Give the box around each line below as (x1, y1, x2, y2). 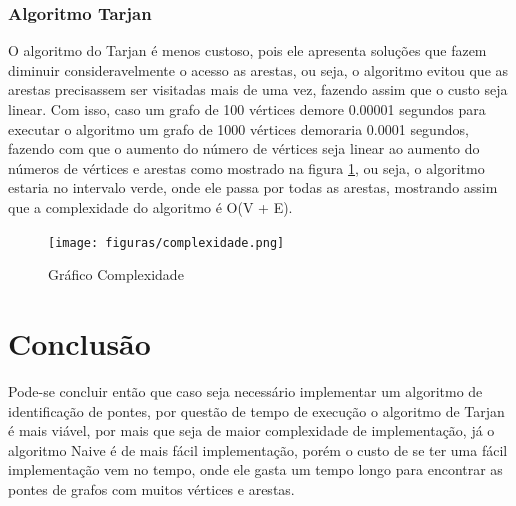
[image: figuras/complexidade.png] (48, 235, 285, 250)
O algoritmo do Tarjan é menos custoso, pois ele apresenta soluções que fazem (8, 40, 487, 61)
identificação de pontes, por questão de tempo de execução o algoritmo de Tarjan (8, 400, 505, 421)
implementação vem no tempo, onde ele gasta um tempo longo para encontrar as (8, 459, 503, 480)
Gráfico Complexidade (48, 264, 184, 285)
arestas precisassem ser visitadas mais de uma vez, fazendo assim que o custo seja (8, 79, 508, 100)
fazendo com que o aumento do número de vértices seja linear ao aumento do (8, 138, 480, 159)
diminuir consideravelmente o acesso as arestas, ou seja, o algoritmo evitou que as (8, 59, 509, 80)
